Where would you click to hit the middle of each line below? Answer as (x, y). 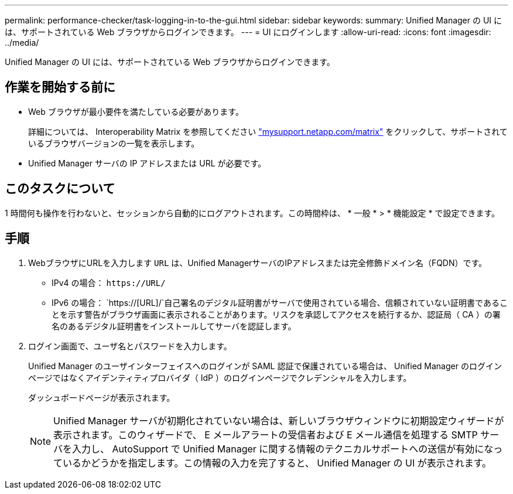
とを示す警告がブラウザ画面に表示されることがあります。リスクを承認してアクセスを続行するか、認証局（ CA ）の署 (276, 314)
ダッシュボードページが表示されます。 (102, 397)
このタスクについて (60, 189)
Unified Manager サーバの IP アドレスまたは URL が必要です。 (147, 163)
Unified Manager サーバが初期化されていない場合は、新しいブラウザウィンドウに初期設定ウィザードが (279, 420)
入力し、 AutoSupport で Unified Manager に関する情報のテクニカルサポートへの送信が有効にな (283, 449)
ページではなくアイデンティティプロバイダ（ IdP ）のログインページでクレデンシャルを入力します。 (220, 377)
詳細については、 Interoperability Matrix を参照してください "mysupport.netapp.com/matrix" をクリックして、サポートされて (268, 131)
